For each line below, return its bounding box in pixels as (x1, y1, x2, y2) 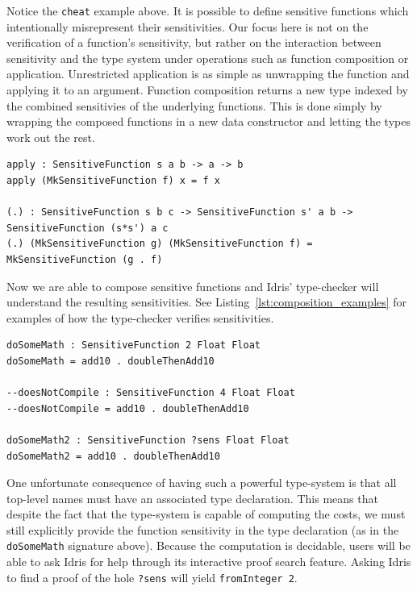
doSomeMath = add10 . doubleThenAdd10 (6, 355, 215, 367)
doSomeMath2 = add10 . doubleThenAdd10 (6, 450, 220, 462)
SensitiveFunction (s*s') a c (6, 222, 169, 234)
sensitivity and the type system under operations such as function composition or (6, 49, 409, 66)
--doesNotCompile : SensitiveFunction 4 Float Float (6, 387, 295, 399)
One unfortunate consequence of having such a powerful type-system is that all (6, 474, 397, 491)
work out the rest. (6, 128, 95, 145)
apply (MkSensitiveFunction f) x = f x (6, 175, 220, 186)
